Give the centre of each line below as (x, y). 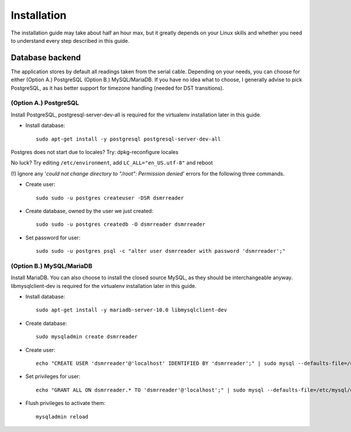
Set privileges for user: (53, 376)
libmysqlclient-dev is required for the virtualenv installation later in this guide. (104, 286)
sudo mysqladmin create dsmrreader (87, 337)
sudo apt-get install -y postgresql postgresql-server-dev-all (128, 139)
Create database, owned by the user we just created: (89, 211)
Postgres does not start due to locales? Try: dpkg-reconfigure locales (94, 152)
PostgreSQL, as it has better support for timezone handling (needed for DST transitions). (118, 88)
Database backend (46, 58)
